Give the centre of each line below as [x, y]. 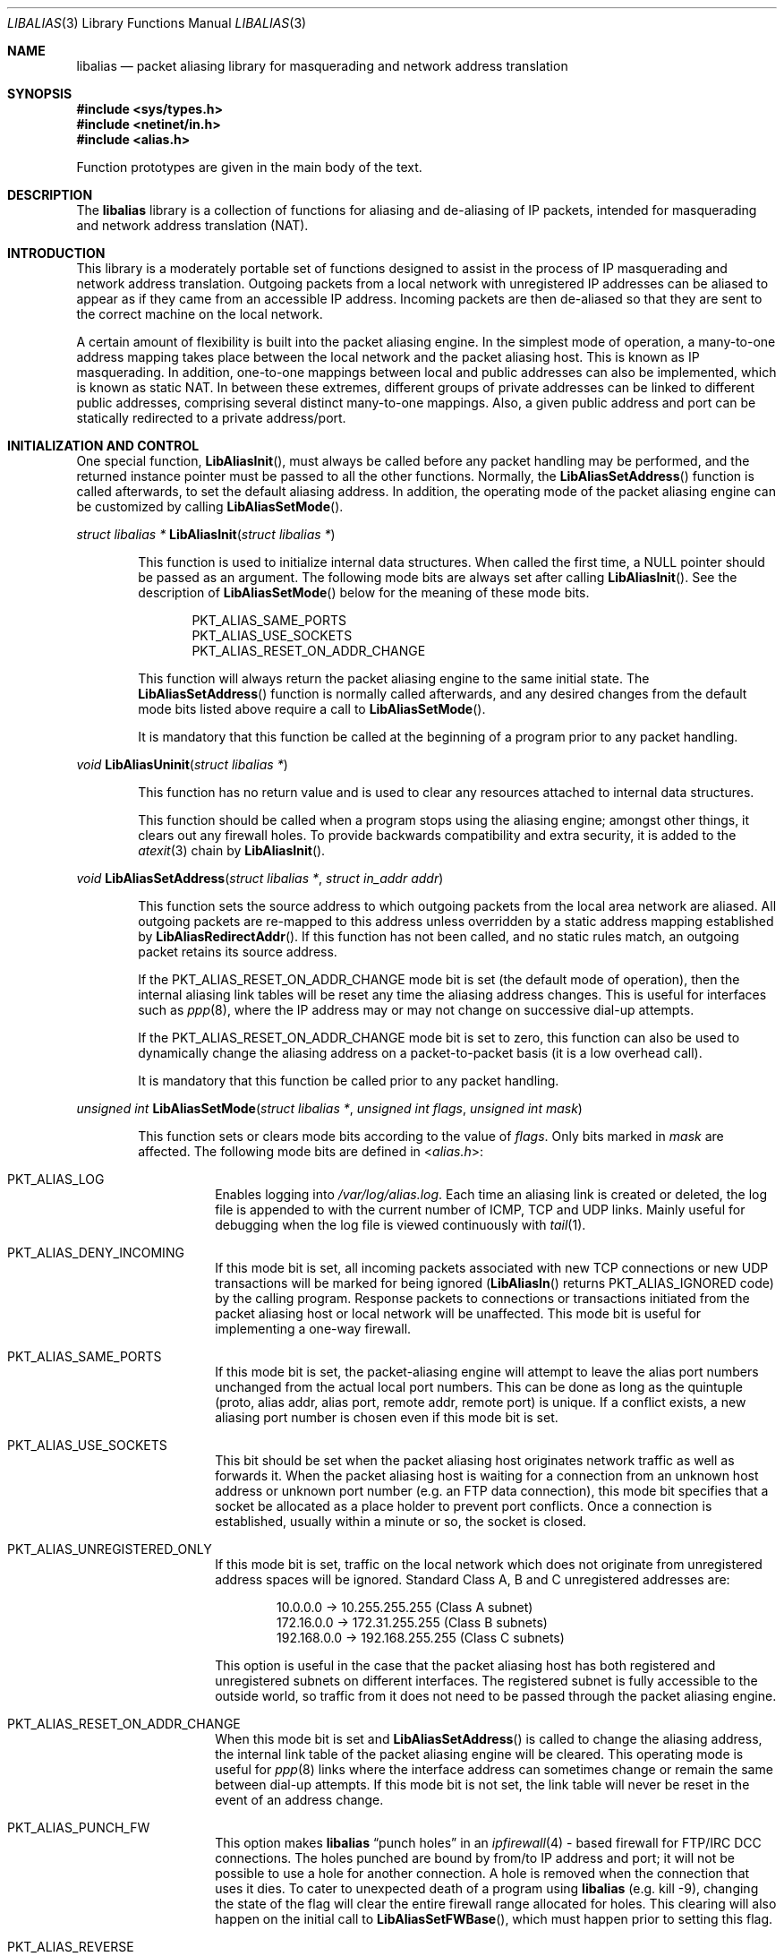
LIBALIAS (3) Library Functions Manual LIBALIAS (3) [157, 23]
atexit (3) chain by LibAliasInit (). [232, 850]
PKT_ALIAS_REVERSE [71, 1947]
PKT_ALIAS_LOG [56, 1179]
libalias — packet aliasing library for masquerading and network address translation [322, 66]
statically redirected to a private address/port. [211, 418]
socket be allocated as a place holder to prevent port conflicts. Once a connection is [464, 1506]
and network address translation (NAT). [192, 225]
